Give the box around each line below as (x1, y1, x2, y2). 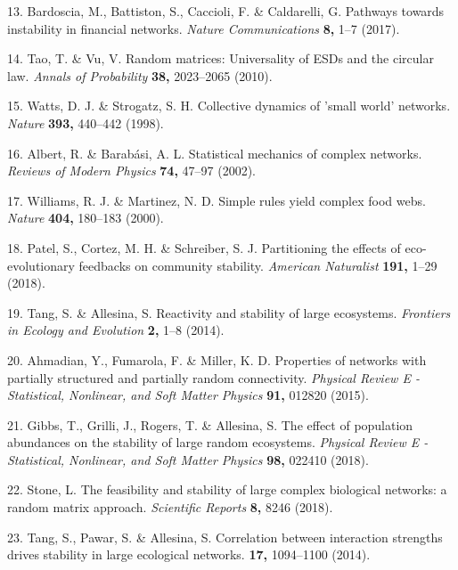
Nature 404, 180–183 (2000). (7, 208, 164, 227)
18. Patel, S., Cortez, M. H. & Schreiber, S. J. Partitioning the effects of (7, 238, 401, 256)
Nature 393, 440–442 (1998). (7, 113, 164, 132)
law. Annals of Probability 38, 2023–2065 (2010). (7, 66, 273, 85)
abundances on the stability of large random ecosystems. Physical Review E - (7, 433, 429, 452)
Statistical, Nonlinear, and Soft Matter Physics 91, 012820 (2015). (7, 386, 369, 404)
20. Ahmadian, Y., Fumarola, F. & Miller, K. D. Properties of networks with (7, 350, 427, 369)
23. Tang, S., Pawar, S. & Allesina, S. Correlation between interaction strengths (7, 527, 443, 546)
